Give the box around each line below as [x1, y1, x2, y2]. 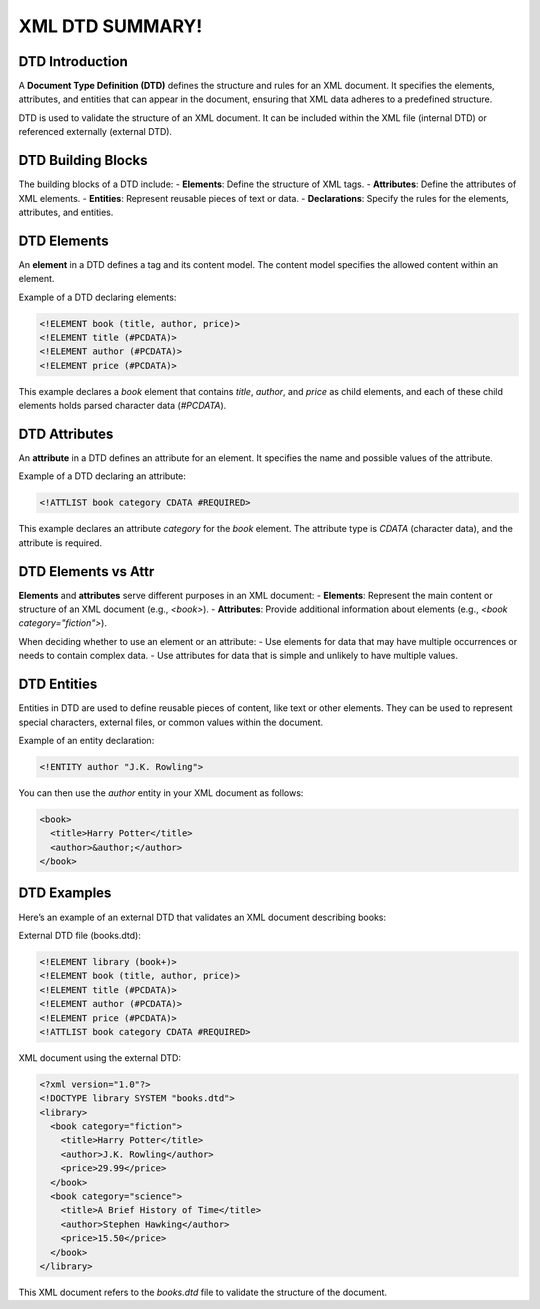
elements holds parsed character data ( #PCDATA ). [18, 400, 227, 412]
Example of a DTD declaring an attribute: [18, 470, 187, 482]
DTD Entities [18, 676, 98, 693]
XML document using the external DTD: [18, 1051, 182, 1064]
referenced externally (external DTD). [18, 126, 173, 138]
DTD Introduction [18, 53, 129, 70]
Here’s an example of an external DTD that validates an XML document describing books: [18, 911, 387, 923]
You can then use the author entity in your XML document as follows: [18, 786, 304, 799]
